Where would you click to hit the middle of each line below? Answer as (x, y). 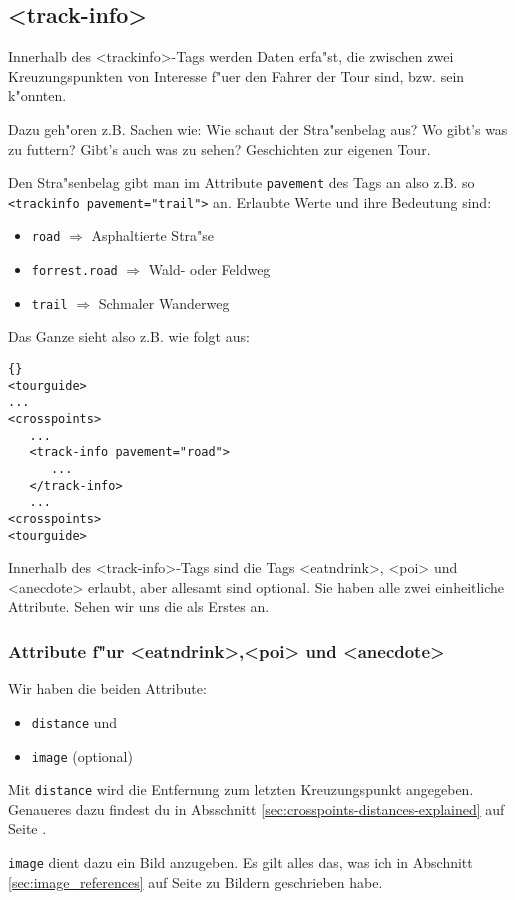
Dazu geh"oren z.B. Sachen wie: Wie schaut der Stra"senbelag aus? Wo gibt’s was (258, 128)
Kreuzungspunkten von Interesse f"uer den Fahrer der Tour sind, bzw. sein (236, 75)
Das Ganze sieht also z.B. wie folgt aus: (129, 336)
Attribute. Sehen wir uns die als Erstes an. (139, 606)
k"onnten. (37, 95)
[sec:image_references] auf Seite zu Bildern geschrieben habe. (195, 881)
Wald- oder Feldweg (209, 269)
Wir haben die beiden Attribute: (107, 688)
